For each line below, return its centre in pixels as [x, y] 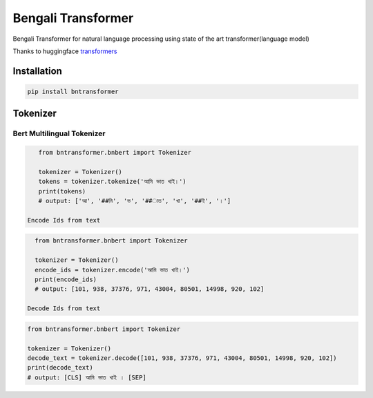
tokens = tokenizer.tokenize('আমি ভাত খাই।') [112, 182]
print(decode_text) [60, 368]
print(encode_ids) [66, 279]
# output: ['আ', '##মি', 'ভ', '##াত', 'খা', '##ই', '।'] [135, 201]
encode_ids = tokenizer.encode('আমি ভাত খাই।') [112, 270]
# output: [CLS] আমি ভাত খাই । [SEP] [87, 377]
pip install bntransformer [73, 91]
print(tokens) [62, 191]
